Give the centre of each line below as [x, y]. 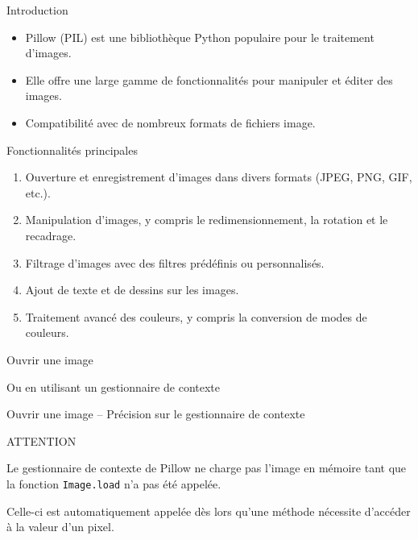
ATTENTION [41, 440]
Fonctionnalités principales [72, 150]
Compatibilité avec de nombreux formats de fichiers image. [170, 122]
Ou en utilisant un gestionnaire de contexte [114, 386]
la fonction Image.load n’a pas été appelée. [114, 483]
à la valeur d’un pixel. [60, 527]
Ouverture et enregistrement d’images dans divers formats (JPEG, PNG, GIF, [219, 177]
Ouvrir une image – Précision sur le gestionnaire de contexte [156, 414]
